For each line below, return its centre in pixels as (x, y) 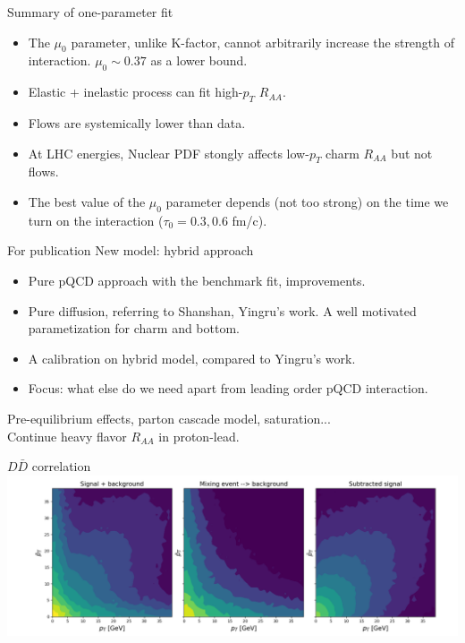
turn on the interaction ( (96, 220)
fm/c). (249, 220)
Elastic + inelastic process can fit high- (135, 92)
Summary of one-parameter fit (90, 12)
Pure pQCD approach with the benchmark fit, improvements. (197, 280)
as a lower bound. (199, 60)
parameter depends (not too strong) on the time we (307, 201)
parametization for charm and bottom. (134, 328)
